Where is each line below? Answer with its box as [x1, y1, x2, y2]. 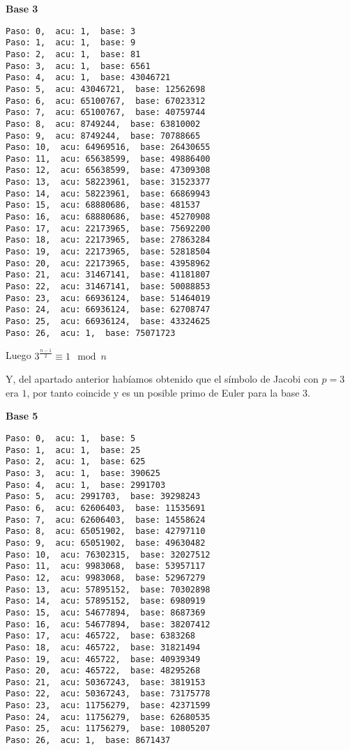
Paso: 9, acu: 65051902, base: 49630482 [6, 537, 206, 548]
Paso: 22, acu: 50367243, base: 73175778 [6, 689, 211, 699]
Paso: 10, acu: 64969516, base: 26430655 [6, 142, 211, 153]
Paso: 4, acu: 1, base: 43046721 [6, 72, 171, 83]
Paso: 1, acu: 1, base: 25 [6, 445, 141, 455]
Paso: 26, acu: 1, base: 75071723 [6, 328, 176, 338]
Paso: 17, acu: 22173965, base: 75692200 [6, 223, 211, 234]
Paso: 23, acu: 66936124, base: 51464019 [6, 293, 211, 303]
